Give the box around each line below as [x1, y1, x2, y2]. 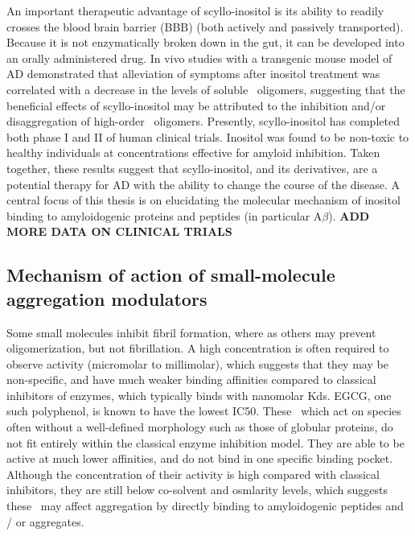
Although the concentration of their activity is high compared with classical [6, 465, 380, 482]
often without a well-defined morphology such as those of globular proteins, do [6, 418, 393, 435]
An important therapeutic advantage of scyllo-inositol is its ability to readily [6, 2, 384, 19]
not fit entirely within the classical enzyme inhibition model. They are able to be [6, 434, 405, 451]
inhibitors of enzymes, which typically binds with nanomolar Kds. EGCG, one [6, 386, 392, 403]
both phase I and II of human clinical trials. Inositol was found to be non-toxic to [6, 128, 409, 145]
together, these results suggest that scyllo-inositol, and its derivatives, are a [6, 159, 378, 176]
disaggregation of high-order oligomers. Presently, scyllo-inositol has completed [6, 113, 400, 130]
